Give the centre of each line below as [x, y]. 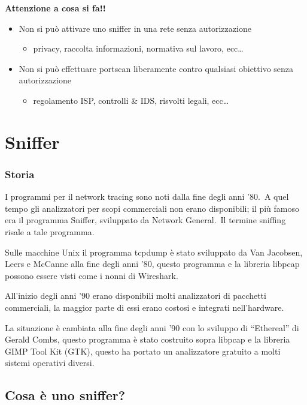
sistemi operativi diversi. [50, 363]
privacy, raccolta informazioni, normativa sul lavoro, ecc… [138, 48]
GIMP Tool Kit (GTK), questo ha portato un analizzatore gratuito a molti [143, 351]
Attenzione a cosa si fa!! [55, 8]
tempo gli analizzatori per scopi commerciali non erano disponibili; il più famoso [152, 208]
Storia [20, 174]
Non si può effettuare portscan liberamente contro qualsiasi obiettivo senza [156, 68]
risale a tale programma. [50, 231]
